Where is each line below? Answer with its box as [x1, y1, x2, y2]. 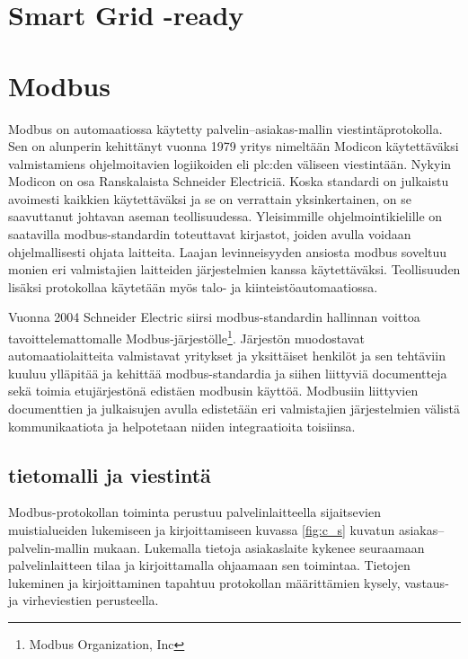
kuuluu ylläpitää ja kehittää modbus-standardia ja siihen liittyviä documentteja [8, 363, 447, 382]
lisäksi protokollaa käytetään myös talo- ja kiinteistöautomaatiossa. [8, 277, 378, 296]
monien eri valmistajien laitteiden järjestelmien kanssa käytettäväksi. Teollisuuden [8, 260, 461, 279]
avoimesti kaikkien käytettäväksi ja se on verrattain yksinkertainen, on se [8, 189, 411, 208]
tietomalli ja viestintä [8, 460, 211, 488]
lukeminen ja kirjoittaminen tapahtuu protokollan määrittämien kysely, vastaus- [8, 573, 449, 592]
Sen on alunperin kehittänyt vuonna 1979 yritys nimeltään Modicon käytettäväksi [8, 137, 459, 156]
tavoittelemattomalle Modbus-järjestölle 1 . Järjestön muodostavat [8, 326, 365, 347]
